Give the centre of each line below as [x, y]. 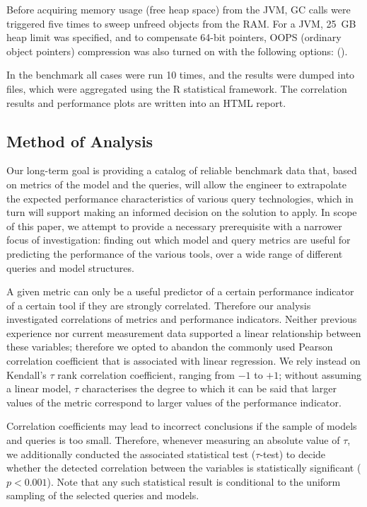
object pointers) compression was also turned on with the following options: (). [177, 51]
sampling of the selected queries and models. [103, 495]
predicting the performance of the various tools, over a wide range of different [175, 253]
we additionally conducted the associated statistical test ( [131, 454]
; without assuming [320, 374]
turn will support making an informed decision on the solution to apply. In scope [182, 212]
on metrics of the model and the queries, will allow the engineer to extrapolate [176, 184]
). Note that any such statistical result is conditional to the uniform [194, 481]
